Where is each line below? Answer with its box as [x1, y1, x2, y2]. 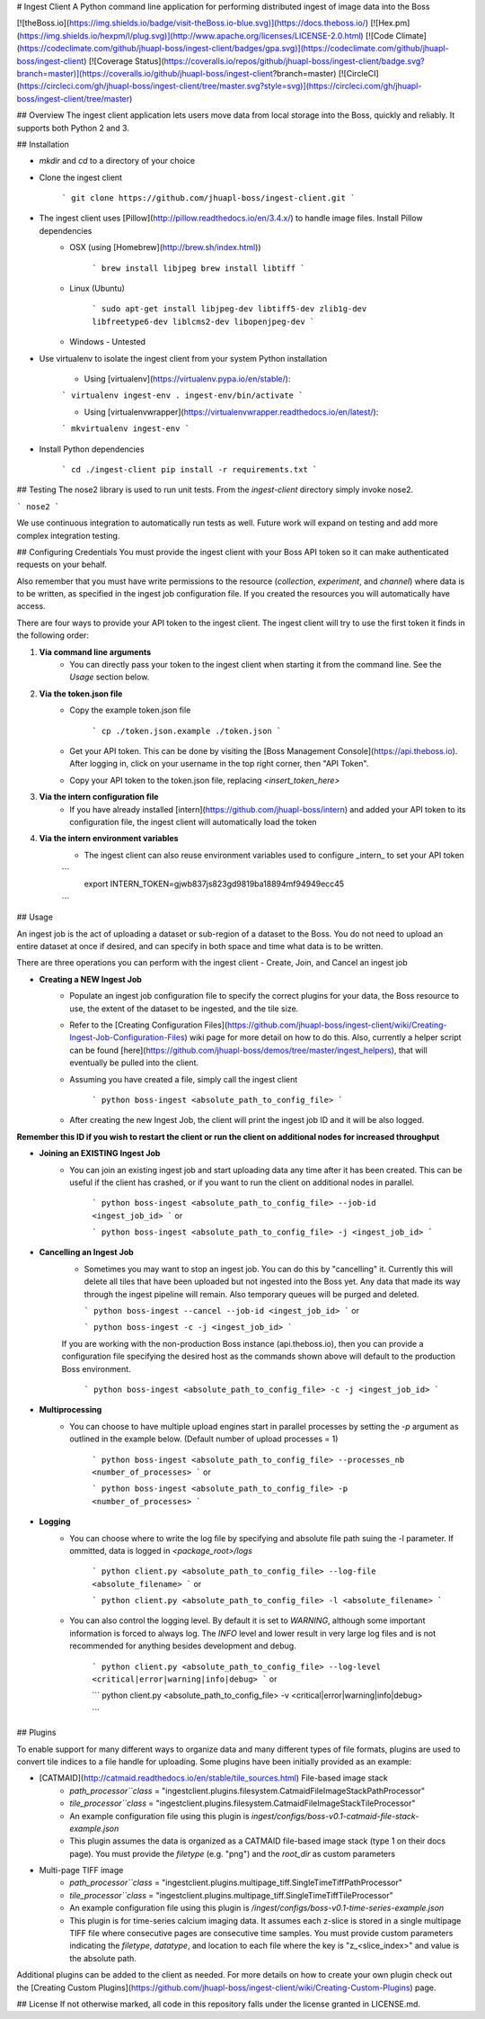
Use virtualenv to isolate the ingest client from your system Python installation [39, 353, 328, 363]
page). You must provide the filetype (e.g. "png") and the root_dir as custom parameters [69, 1848, 395, 1859]
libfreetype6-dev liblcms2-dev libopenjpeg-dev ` [92, 316, 315, 327]
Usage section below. [69, 671, 150, 683]
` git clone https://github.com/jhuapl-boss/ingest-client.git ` [61, 193, 356, 203]
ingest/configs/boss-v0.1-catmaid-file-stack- [251, 1810, 419, 1821]
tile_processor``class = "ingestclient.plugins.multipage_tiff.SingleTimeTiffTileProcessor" [69, 1889, 394, 1900]
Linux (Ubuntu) [69, 283, 126, 294]
